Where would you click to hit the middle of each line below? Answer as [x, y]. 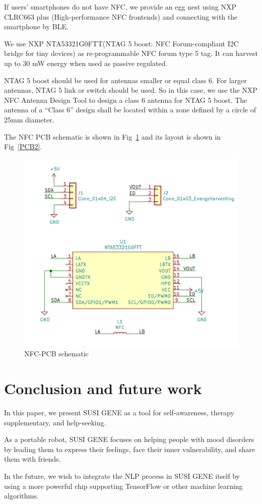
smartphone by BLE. [36, 26]
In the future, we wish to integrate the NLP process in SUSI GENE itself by [122, 476]
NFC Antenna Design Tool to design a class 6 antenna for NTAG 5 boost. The [126, 100]
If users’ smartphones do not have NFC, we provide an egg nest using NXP [120, 7]
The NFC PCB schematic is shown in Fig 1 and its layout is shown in [113, 136]
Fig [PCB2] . [23, 146]
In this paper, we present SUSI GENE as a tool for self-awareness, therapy [119, 413]
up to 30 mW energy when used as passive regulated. [86, 63]
